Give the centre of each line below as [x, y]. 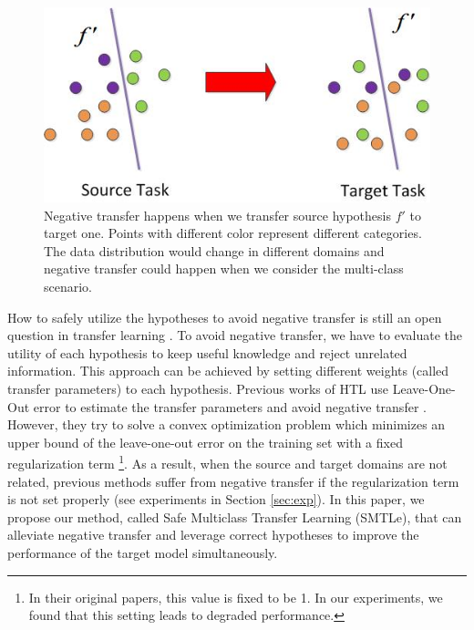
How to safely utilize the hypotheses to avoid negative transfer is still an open [225, 317]
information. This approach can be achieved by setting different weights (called [228, 371]
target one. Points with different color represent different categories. [233, 233]
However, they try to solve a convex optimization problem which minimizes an [227, 424]
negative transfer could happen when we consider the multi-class [224, 269]
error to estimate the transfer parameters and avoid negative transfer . [230, 406]
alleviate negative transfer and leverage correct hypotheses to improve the [213, 535]
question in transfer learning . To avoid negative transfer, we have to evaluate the [235, 335]
